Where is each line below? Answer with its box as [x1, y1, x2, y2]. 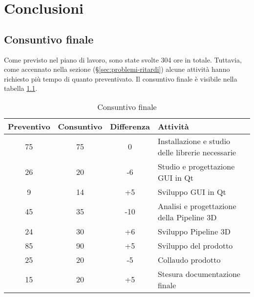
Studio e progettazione [157, 160, 235, 172]
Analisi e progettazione [157, 200, 236, 212]
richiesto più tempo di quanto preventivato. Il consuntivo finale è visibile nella [4, 73, 237, 84]
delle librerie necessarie [157, 146, 236, 158]
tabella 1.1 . [4, 83, 38, 93]
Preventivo [8, 120, 50, 132]
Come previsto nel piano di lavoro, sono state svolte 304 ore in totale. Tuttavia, [4, 54, 242, 64]
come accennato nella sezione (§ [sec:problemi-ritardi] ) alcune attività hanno [4, 64, 230, 74]
